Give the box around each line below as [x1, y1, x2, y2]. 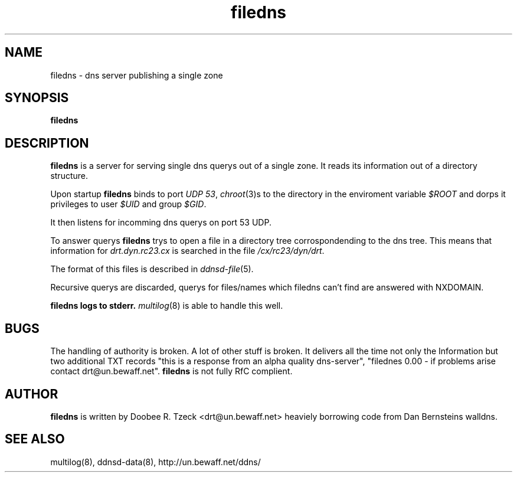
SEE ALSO [5, 432, 65, 447]
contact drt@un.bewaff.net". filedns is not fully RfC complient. [50, 366, 293, 377]
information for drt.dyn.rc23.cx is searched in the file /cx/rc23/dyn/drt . [50, 246, 325, 256]
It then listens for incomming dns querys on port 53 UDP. [50, 217, 271, 228]
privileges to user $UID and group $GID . [50, 199, 207, 210]
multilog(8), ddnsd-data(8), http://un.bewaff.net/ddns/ [50, 456, 261, 467]
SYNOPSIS [5, 90, 69, 106]
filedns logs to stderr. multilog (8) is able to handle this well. [50, 300, 283, 311]
